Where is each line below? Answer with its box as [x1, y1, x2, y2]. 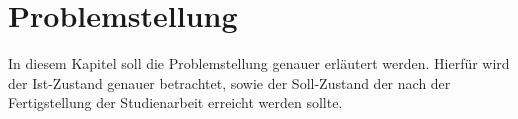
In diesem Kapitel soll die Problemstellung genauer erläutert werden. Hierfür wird [8, 53, 510, 74]
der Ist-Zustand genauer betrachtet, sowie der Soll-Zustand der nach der [8, 72, 451, 93]
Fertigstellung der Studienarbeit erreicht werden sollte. [8, 92, 343, 113]
